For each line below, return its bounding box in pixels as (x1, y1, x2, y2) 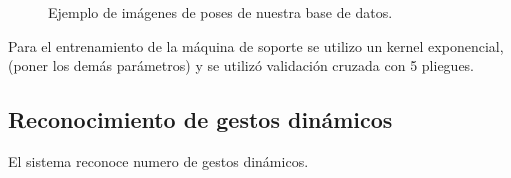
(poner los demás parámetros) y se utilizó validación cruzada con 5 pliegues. (8, 55, 475, 76)
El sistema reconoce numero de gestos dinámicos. (8, 150, 309, 171)
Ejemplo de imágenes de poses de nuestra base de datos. (48, 2, 393, 22)
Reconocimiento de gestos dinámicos (8, 104, 393, 135)
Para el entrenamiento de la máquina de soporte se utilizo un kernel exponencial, (8, 35, 504, 56)
